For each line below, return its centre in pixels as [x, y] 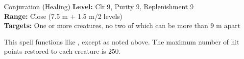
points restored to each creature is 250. [62, 51]
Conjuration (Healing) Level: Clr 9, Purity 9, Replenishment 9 [99, 6]
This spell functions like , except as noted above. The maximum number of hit [122, 41]
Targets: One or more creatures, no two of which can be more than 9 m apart [122, 25]
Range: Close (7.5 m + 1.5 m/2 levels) [63, 16]
